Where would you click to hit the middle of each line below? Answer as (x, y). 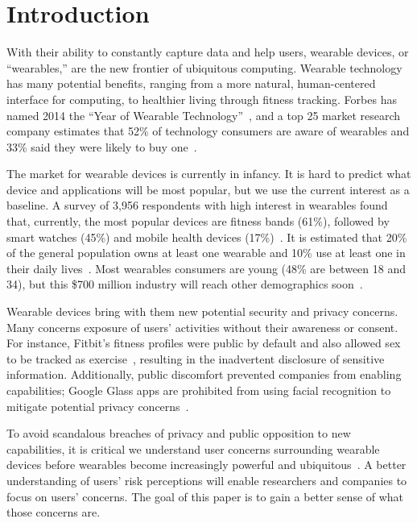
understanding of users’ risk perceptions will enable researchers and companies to (207, 480)
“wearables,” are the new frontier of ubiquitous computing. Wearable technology (204, 67)
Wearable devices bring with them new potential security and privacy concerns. (202, 311)
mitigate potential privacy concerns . (98, 406)
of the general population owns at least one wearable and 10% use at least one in (206, 253)
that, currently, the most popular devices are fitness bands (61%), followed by (198, 221)
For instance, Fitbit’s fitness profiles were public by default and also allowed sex (204, 343)
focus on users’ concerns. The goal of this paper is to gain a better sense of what (205, 496)
